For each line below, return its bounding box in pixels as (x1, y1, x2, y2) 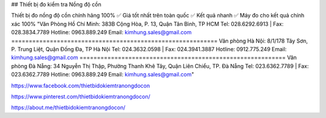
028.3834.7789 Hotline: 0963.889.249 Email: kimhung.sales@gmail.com (11, 29, 192, 36)
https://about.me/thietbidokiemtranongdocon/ (11, 104, 126, 111)
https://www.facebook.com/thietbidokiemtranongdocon (11, 82, 150, 89)
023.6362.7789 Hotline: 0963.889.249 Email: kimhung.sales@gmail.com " (11, 71, 194, 78)
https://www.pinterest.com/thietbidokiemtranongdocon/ (11, 93, 150, 100)
